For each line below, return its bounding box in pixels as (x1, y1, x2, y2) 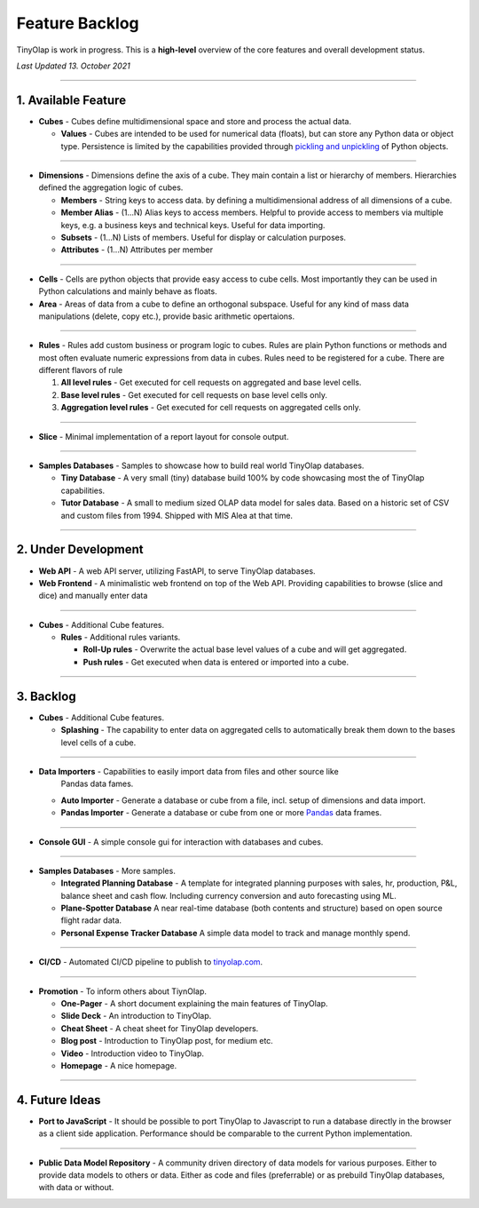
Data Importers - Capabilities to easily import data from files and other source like (38, 766, 339, 776)
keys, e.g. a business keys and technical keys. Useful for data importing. (60, 219, 326, 230)
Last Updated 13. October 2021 (16, 60, 130, 71)
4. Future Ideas (16, 1093, 101, 1108)
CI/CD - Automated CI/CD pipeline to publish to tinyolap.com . (38, 957, 263, 967)
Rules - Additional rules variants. (60, 632, 181, 643)
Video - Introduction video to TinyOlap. (60, 1048, 204, 1059)
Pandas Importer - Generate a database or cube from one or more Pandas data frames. (60, 807, 382, 818)
